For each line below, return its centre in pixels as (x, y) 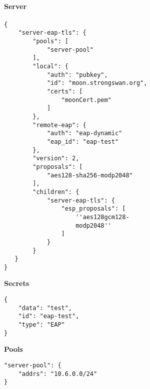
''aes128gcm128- (102, 217)
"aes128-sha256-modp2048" (90, 175)
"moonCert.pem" (86, 100)
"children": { (56, 192)
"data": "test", (45, 308)
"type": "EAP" (41, 325)
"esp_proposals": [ (93, 209)
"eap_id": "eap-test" (83, 141)
